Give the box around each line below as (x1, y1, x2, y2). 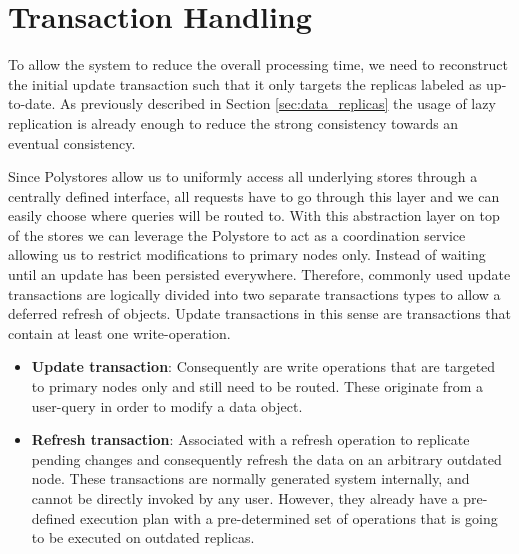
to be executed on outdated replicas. (31, 527, 255, 548)
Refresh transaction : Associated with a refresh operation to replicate (31, 429, 470, 450)
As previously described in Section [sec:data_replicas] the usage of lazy (60, 93, 496, 114)
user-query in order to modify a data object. (31, 395, 303, 416)
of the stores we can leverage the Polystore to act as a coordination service (8, 224, 466, 245)
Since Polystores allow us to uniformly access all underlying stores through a (8, 166, 478, 187)
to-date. (8, 93, 56, 114)
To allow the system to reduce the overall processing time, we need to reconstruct (8, 54, 508, 75)
